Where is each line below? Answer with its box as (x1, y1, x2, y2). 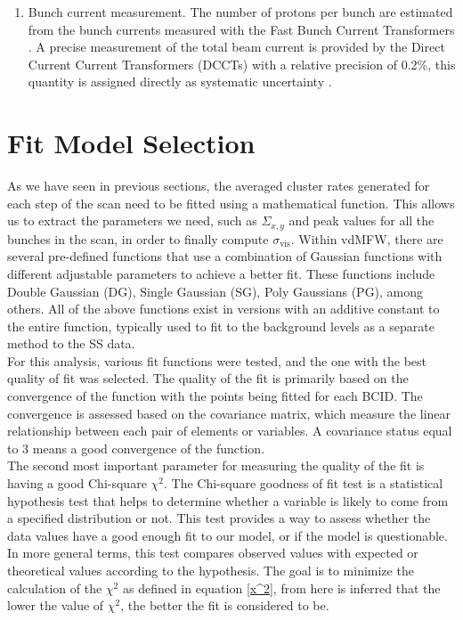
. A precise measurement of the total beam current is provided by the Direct (28, 37, 445, 56)
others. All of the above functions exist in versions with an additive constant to (7, 299, 440, 318)
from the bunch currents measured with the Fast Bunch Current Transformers (28, 20, 455, 38)
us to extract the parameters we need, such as (7, 211, 257, 230)
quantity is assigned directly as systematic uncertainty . (28, 72, 332, 91)
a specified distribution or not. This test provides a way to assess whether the (7, 509, 431, 527)
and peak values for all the (288, 211, 435, 230)
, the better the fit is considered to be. (120, 596, 329, 615)
